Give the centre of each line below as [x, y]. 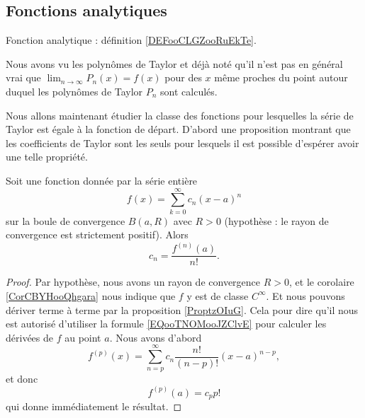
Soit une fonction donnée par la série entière [102, 180]
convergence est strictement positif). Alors [97, 234]
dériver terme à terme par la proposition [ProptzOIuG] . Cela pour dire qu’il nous [182, 309]
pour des [183, 77]
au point [83, 337]
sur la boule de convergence [66, 220]
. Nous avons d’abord [156, 337]
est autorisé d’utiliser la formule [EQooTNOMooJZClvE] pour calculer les [166, 324]
